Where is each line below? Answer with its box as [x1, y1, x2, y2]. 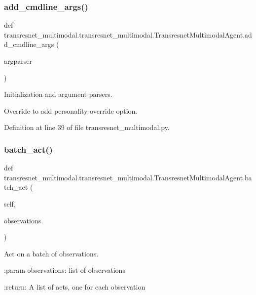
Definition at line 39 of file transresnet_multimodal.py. [4, 122, 170, 132]
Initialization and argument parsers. [4, 89, 112, 99]
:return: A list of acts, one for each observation [4, 281, 146, 292]
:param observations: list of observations [4, 265, 125, 275]
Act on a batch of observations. [4, 248, 99, 258]
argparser [4, 56, 32, 66]
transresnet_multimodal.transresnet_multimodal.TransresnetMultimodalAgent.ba [4, 172, 252, 182]
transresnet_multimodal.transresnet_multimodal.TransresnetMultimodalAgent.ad [4, 29, 252, 40]
